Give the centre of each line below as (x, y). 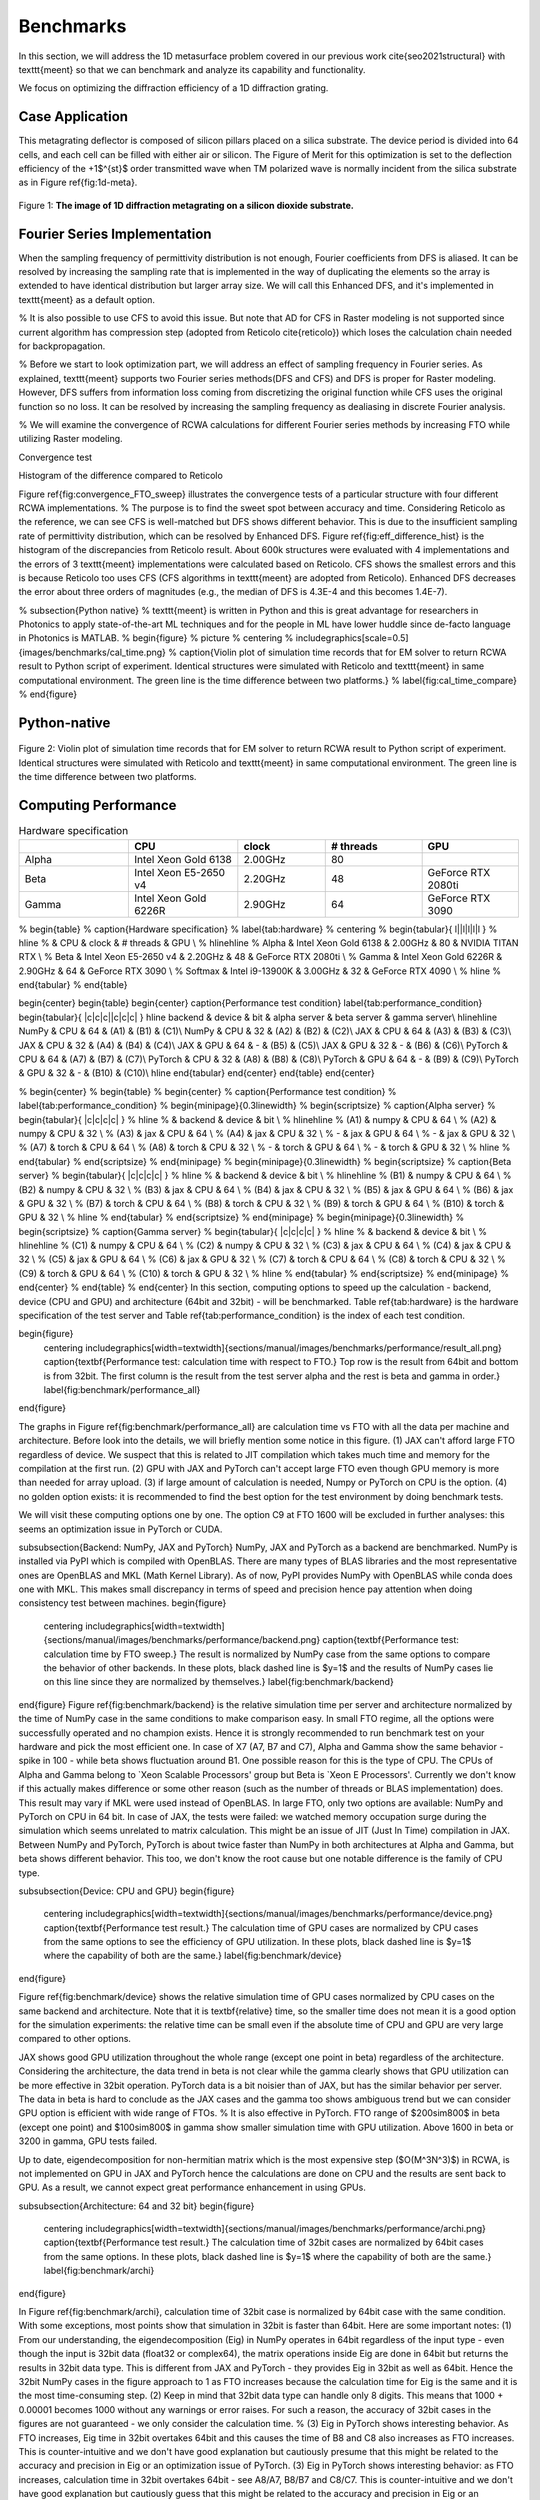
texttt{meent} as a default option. (86, 299)
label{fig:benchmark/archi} (99, 2271)
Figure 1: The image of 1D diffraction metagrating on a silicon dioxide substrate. (186, 205)
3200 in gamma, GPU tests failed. (88, 2141)
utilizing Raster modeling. (71, 439)
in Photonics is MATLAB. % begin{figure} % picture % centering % (156, 638)
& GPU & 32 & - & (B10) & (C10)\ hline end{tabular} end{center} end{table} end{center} (196, 1073)
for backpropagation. (62, 346)
